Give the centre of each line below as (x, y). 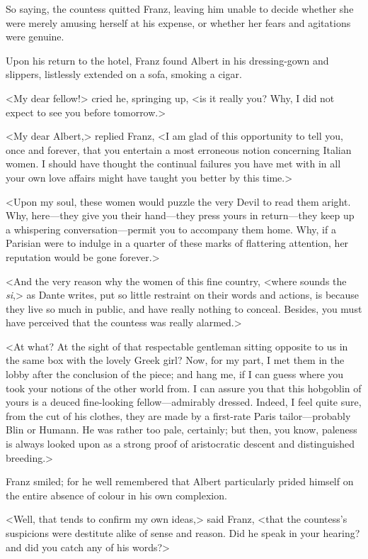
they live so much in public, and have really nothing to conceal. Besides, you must (184, 308)
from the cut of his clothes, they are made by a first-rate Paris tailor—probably (178, 415)
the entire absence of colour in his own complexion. (116, 495)
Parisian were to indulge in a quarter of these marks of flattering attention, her (177, 243)
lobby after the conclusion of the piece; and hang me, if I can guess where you (175, 374)
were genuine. (35, 37)
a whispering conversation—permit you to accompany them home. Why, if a (171, 229)
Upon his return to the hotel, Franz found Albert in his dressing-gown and (167, 60)
